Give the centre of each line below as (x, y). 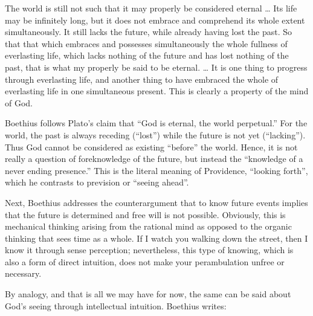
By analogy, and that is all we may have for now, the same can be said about (148, 294)
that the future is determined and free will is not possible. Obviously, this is (145, 214)
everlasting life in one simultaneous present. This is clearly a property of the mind (157, 91)
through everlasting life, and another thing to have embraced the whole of (142, 79)
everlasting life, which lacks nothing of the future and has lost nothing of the (147, 55)
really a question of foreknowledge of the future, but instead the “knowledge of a (154, 159)
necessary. (23, 273)
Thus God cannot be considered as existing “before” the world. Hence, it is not (151, 147)
